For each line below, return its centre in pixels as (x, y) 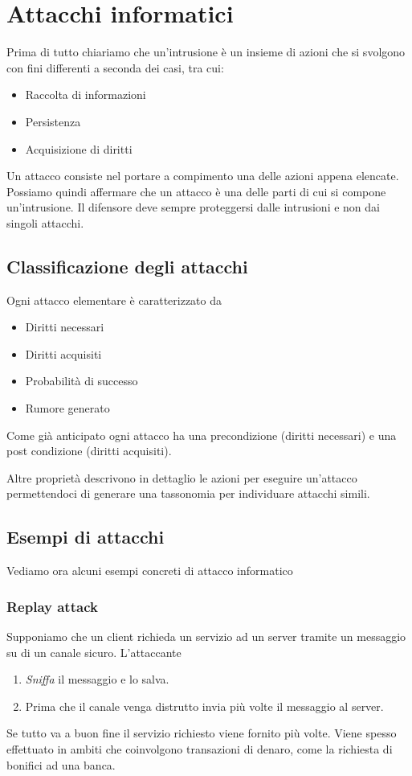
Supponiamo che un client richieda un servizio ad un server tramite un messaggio (206, 636)
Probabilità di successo (82, 381)
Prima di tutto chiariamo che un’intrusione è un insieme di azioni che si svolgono (206, 52)
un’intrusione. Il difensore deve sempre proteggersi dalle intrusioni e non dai (193, 207)
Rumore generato (67, 408)
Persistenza (53, 121)
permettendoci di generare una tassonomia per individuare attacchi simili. (188, 493)
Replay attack (52, 606)
